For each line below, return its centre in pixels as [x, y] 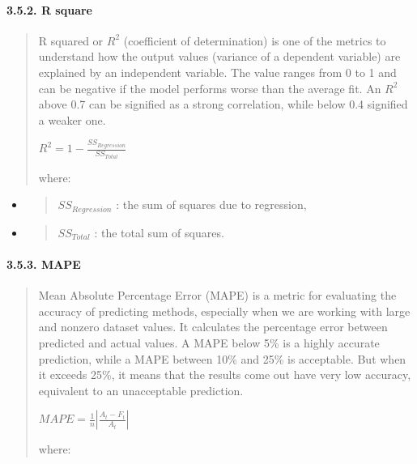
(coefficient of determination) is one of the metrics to [255, 40]
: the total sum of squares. [159, 232]
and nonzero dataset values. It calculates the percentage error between [213, 327]
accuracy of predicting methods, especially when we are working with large [224, 311]
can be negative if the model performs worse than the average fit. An [210, 88]
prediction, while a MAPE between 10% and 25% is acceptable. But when [222, 358]
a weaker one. [72, 119]
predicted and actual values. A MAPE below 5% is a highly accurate [209, 343]
